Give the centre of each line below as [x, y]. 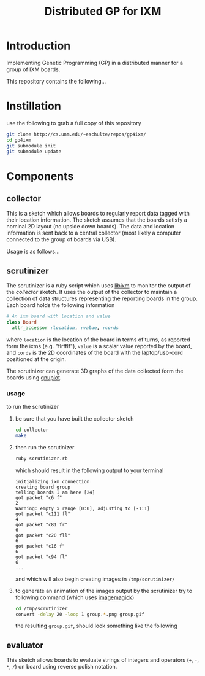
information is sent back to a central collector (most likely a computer [94, 233]
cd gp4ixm [19, 140]
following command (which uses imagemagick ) [75, 597]
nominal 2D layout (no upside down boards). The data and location [90, 227]
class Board [21, 322]
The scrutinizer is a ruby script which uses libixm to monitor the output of [99, 286]
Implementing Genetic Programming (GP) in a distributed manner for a [95, 63]
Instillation [34, 106]
